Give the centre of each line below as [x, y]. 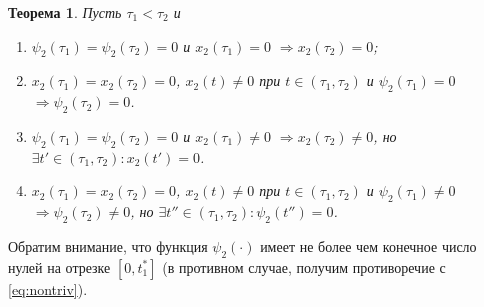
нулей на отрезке [59, 266]
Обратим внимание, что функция [108, 245]
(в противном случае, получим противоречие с [304, 266]
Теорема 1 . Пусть [65, 12]
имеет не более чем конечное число [368, 245]
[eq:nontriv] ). [48, 288]
